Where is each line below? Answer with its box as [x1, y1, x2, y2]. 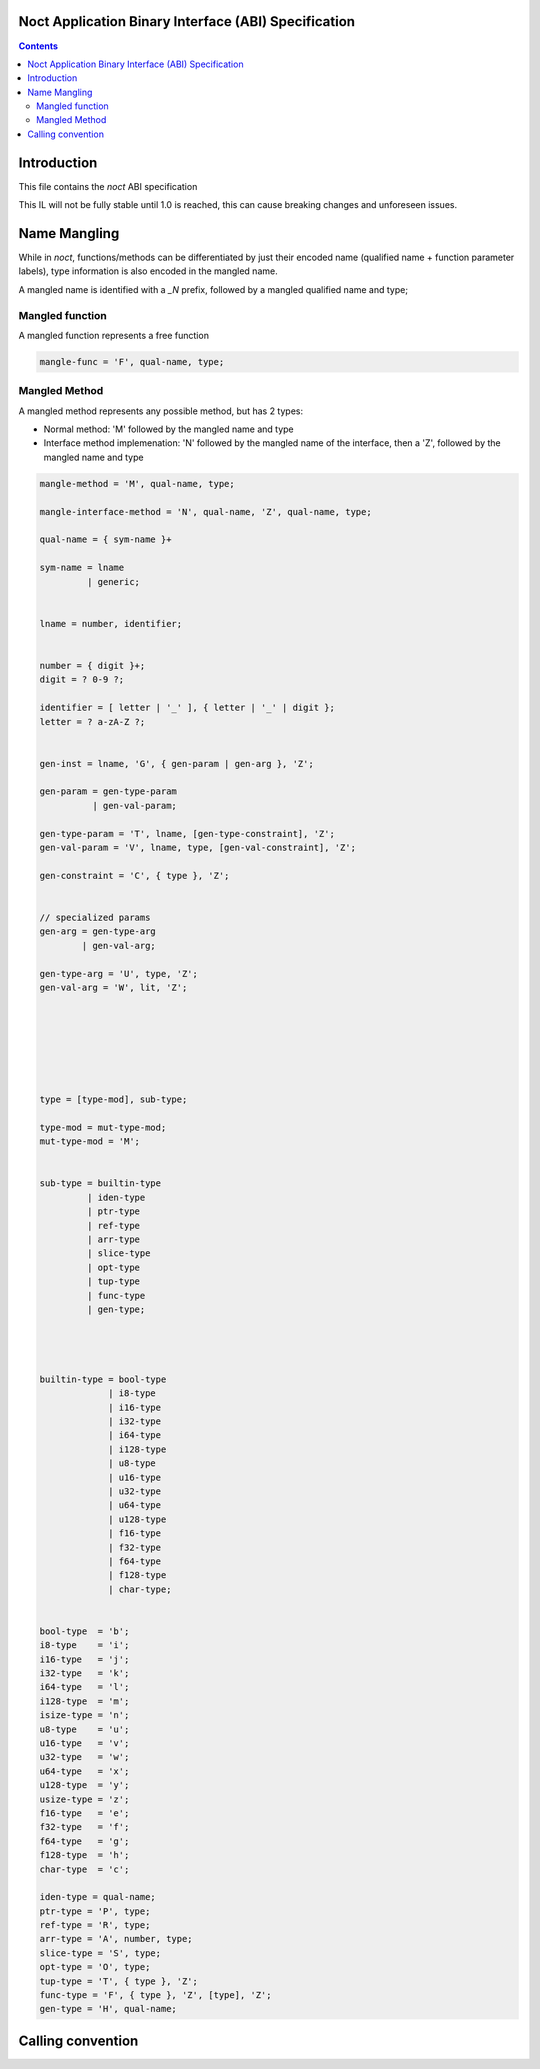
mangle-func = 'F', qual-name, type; [39, 356, 225, 367]
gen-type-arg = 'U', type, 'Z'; [39, 968, 199, 979]
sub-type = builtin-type [39, 1178, 162, 1189]
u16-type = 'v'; [39, 1738, 130, 1749]
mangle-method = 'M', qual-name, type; [39, 478, 235, 489]
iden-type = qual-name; [39, 1891, 157, 1903]
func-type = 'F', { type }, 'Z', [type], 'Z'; [39, 1990, 272, 2001]
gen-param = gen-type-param [39, 786, 177, 797]
